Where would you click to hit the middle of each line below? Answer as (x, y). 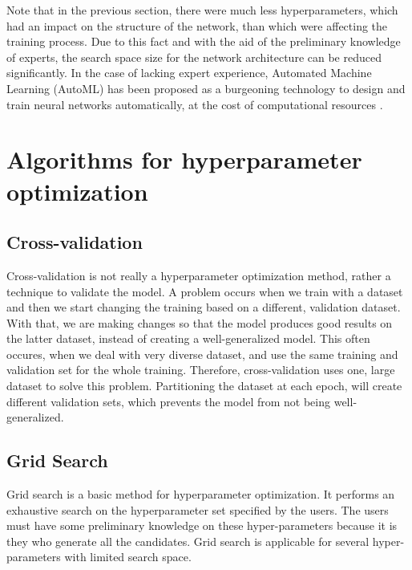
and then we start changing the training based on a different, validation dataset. (204, 307)
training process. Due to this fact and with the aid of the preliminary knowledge (204, 41)
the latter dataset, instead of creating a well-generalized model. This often (188, 338)
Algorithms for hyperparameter (184, 159)
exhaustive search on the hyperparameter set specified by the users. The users (198, 509)
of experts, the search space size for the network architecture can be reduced (194, 57)
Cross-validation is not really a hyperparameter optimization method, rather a (199, 275)
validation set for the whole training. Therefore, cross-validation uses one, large (201, 370)
